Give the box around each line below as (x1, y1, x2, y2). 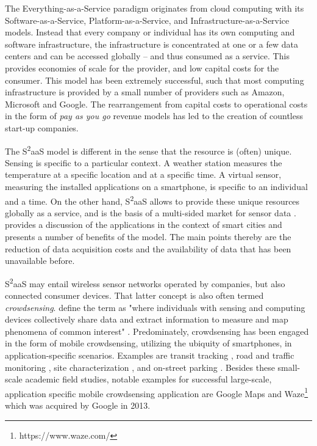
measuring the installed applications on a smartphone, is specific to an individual (5, 180, 308, 192)
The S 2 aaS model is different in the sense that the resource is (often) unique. (5, 142, 292, 157)
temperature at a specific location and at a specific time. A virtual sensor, (5, 168, 282, 181)
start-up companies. (5, 121, 79, 134)
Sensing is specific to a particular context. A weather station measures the (5, 156, 282, 169)
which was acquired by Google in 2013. (5, 399, 151, 412)
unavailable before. (5, 254, 75, 267)
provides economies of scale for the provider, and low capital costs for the (5, 61, 279, 74)
